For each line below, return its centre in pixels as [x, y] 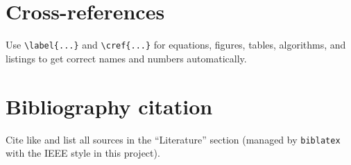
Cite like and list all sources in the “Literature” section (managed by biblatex [173, 139]
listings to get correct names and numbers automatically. [126, 58]
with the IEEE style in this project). [83, 153]
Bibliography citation [109, 106]
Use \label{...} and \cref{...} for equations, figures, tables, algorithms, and [176, 45]
